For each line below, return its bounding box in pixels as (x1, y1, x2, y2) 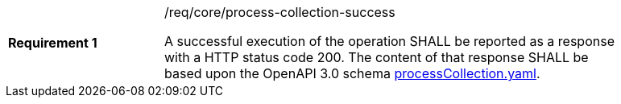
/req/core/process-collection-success (164, 4, 395, 20)
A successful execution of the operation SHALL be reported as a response (164, 33, 615, 49)
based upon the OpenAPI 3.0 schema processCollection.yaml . (164, 65, 540, 81)
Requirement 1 (8, 35, 97, 51)
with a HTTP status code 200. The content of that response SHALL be (164, 49, 589, 65)
